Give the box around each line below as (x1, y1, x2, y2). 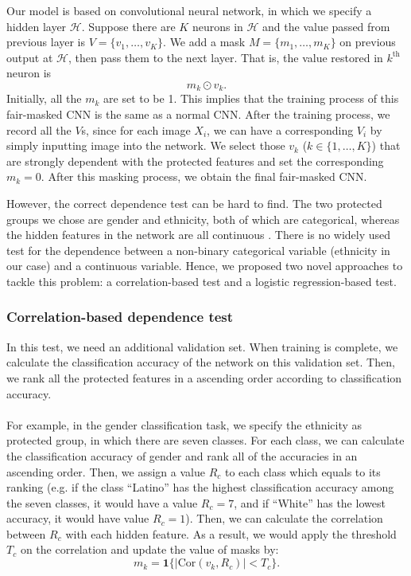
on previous (339, 33, 396, 50)
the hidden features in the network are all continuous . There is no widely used (6, 226, 391, 243)
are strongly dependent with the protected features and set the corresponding (6, 152, 384, 169)
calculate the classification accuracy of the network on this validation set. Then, (6, 354, 395, 370)
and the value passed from (262, 18, 390, 34)
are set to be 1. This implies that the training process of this (103, 90, 399, 107)
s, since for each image (81, 121, 191, 138)
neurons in (192, 18, 243, 34)
